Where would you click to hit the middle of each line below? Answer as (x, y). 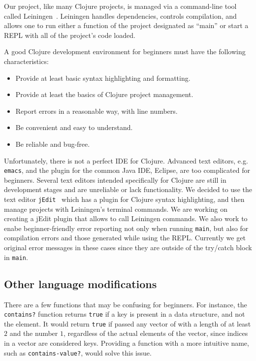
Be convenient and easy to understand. (74, 127)
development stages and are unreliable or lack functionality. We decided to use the (128, 189)
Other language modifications (80, 283)
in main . (16, 257)
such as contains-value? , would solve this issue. (78, 352)
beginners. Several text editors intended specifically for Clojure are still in (115, 180)
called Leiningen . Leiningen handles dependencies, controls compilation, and (120, 16)
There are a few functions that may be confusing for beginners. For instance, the (126, 304)
